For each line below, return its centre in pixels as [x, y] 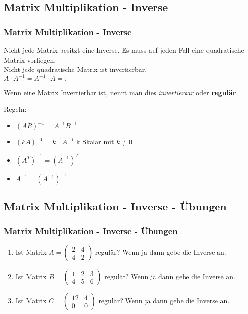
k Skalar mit [95, 142]
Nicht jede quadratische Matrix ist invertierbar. [76, 69]
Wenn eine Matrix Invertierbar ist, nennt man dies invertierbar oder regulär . [121, 92]
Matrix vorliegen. [30, 59]
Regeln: [15, 109]
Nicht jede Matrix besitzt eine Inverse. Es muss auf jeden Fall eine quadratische [124, 50]
